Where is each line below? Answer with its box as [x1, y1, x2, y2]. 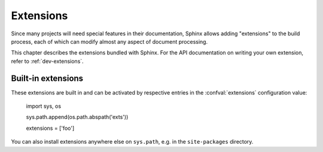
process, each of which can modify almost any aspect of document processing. [11, 38, 208, 45]
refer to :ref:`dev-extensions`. [11, 57, 84, 65]
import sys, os [26, 102, 62, 110]
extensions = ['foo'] [26, 124, 75, 132]
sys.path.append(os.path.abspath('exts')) [26, 114, 129, 121]
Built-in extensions [11, 73, 84, 83]
